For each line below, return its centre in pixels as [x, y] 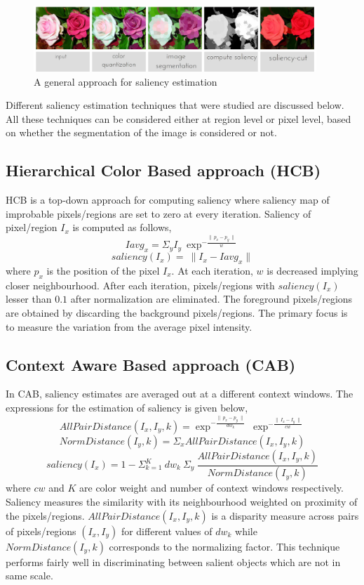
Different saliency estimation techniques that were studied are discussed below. [175, 105]
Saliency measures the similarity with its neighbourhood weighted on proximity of [182, 502]
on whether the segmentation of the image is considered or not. [141, 132]
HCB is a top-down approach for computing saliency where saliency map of [168, 200]
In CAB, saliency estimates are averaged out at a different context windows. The [180, 394]
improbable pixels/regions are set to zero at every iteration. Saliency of [159, 213]
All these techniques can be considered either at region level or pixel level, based [178, 118]
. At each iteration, [212, 271]
